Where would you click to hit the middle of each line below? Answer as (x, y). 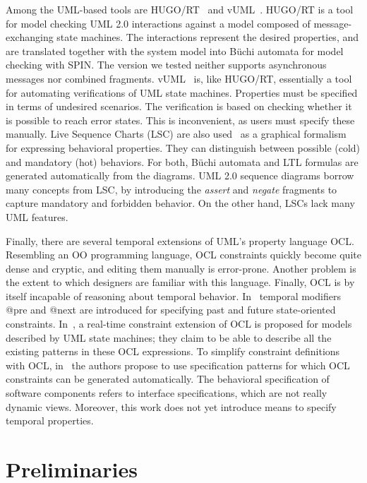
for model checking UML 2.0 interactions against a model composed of (158, 23)
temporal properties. (50, 421)
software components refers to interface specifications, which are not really (167, 393)
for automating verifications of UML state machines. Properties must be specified (182, 92)
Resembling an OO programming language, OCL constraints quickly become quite (183, 255)
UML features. (37, 216)
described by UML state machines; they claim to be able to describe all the (169, 337)
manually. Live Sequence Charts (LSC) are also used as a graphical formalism (176, 134)
